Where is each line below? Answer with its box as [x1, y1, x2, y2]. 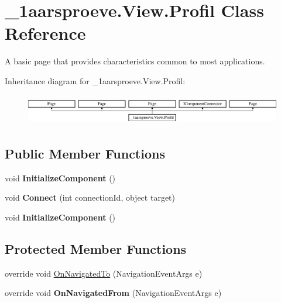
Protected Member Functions [5, 239, 187, 257]
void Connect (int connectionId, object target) [5, 191, 175, 204]
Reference [5, 21, 86, 45]
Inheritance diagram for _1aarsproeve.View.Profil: [5, 74, 186, 87]
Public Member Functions [5, 144, 165, 162]
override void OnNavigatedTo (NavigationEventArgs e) [5, 267, 203, 279]
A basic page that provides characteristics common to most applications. [5, 55, 265, 67]
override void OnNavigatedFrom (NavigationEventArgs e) [5, 287, 222, 299]
